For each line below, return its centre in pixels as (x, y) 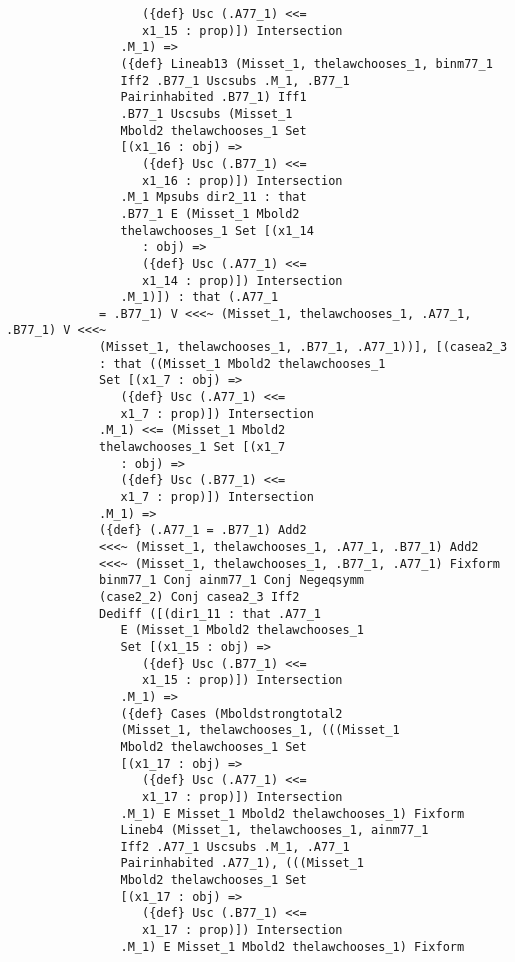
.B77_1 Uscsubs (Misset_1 (206, 113)
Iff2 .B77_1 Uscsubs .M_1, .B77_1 (235, 80)
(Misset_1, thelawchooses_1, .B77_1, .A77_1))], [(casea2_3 (303, 347)
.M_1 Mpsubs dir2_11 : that (213, 197)
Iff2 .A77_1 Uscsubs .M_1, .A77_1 (235, 846)
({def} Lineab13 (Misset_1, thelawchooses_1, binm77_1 (306, 63)
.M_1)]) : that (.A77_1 (199, 297)
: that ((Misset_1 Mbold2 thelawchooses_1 (242, 363)
